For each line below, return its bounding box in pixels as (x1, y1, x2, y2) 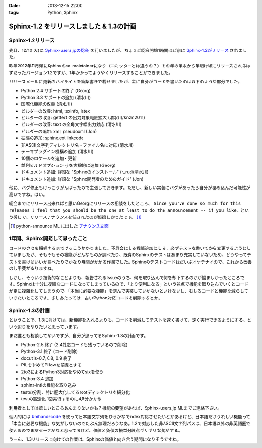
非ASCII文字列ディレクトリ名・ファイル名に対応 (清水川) (21, 142, 134, 148)
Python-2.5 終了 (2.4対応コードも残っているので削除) (21, 342, 128, 348)
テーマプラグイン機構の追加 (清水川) (21, 149, 94, 155)
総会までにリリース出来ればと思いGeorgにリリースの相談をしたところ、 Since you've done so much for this (9, 200, 241, 206)
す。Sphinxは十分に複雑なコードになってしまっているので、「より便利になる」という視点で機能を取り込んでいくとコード (9, 282, 249, 287)
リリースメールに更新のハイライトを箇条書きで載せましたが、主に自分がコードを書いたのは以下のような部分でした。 (9, 79, 243, 84)
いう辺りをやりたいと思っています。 (9, 324, 81, 330)
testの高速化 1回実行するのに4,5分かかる (21, 396, 102, 402)
